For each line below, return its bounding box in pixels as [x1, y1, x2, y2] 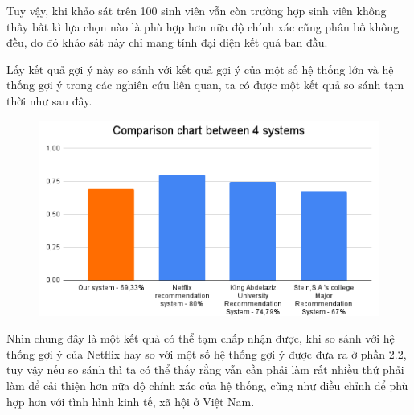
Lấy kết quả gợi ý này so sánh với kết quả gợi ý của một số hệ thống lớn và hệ [6, 60, 394, 77]
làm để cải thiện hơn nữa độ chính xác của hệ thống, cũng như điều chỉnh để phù [6, 377, 408, 394]
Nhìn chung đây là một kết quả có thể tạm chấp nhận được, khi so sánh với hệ [6, 330, 395, 347]
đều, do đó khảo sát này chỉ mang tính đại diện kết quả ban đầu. [6, 34, 328, 51]
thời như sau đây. [6, 92, 92, 109]
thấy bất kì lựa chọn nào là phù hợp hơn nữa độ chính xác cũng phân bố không [6, 18, 400, 35]
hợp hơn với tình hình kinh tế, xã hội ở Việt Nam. [6, 392, 255, 409]
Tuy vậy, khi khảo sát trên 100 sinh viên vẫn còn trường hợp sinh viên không [6, 2, 387, 18]
